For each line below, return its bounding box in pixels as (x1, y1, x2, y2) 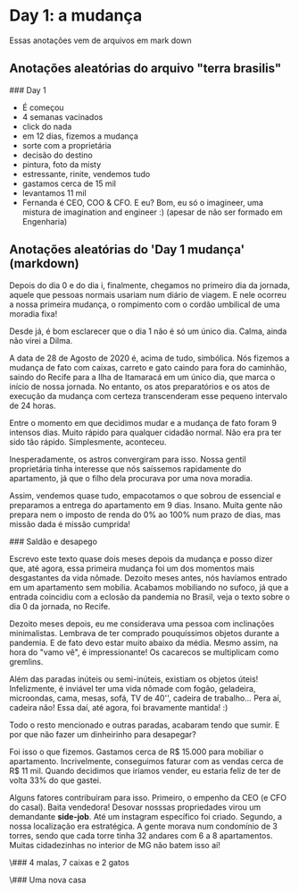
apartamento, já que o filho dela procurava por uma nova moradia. (9, 472, 253, 483)
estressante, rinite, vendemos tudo (21, 168, 151, 179)
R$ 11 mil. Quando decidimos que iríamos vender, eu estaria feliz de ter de (9, 765, 281, 776)
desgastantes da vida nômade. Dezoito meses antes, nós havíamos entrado (9, 572, 287, 583)
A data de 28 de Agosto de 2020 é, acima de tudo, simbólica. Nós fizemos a (9, 353, 290, 363)
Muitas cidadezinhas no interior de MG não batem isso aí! (9, 839, 220, 850)
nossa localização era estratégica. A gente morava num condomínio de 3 (9, 821, 278, 831)
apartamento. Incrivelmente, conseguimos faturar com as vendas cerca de (9, 755, 284, 766)
